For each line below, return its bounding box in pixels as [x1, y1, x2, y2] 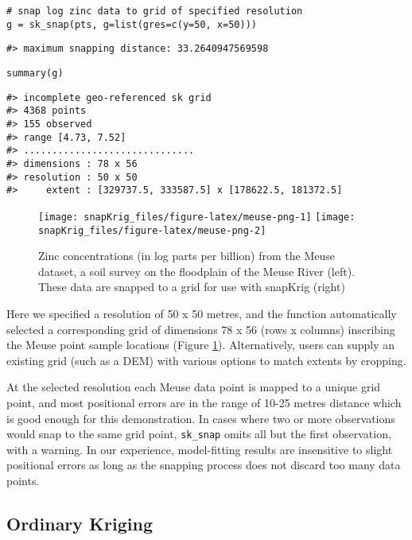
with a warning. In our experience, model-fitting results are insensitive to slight [6, 441, 393, 457]
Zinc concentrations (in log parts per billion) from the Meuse [38, 247, 335, 264]
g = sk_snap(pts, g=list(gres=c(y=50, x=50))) [6, 18, 257, 30]
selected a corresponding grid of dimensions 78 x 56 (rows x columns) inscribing [6, 321, 395, 337]
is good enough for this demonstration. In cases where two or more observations [6, 410, 395, 426]
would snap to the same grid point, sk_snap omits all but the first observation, [6, 425, 391, 442]
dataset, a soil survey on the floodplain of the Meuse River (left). [38, 262, 356, 279]
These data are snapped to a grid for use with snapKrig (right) [38, 278, 345, 295]
